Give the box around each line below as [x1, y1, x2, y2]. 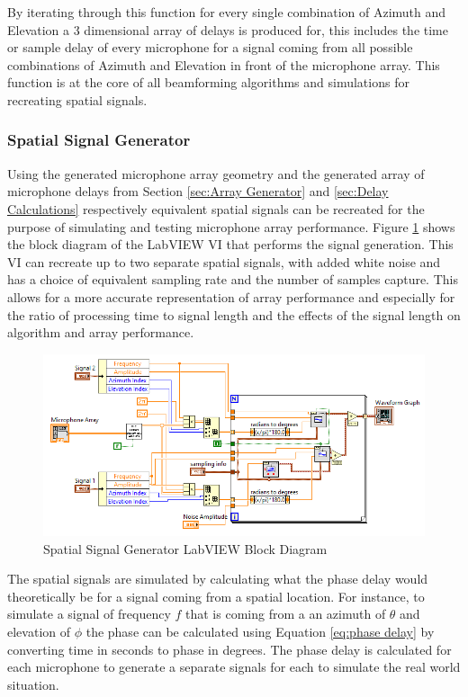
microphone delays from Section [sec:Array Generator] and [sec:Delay [7, 182, 389, 201]
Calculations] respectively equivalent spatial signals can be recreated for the [7, 199, 425, 218]
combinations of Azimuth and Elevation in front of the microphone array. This [7, 55, 440, 74]
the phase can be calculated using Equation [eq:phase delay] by [85, 622, 435, 641]
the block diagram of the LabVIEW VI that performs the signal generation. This [7, 235, 454, 254]
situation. [7, 675, 59, 693]
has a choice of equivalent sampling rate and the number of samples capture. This [7, 270, 458, 289]
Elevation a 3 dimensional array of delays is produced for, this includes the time [7, 20, 448, 39]
